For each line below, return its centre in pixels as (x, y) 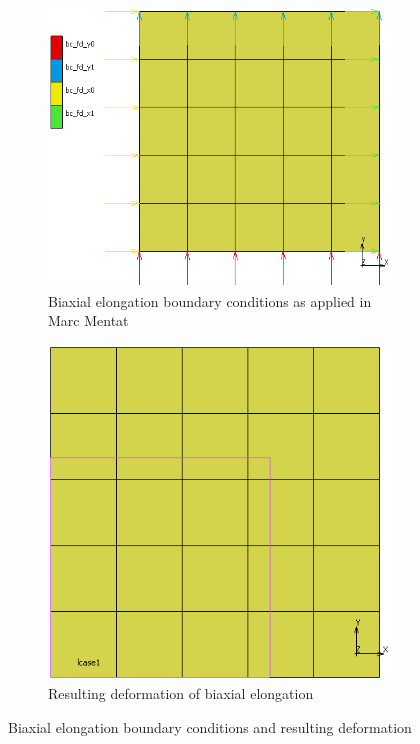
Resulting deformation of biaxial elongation (181, 693)
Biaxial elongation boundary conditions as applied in (210, 300)
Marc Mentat (88, 320)
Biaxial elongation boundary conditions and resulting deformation (210, 726)
